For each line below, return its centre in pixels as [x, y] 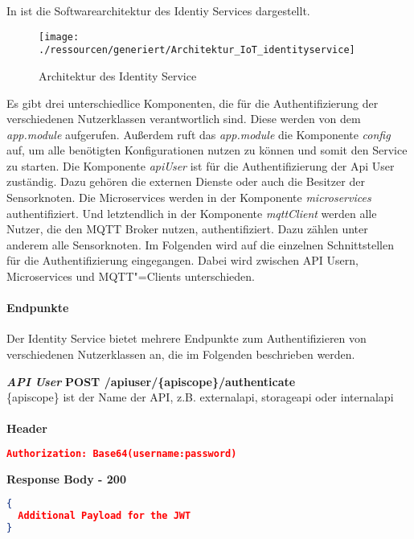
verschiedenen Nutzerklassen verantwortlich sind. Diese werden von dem [184, 119]
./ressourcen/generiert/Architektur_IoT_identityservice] [197, 50]
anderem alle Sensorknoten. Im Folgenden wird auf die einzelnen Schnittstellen [200, 244]
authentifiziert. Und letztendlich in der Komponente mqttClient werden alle [192, 213]
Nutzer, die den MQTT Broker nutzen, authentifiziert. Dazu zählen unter [187, 229]
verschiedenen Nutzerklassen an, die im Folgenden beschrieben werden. [181, 354]
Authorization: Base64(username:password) [122, 453]
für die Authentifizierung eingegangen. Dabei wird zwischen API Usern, [182, 260]
